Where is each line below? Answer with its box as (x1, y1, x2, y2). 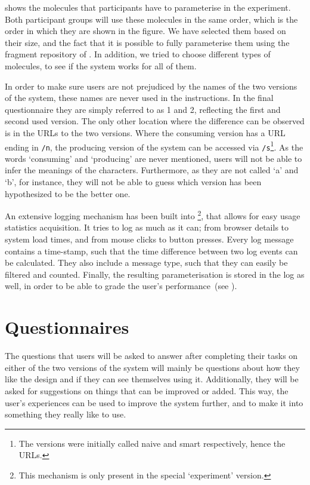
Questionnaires (5, 315, 129, 339)
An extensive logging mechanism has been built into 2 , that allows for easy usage (5, 208, 300, 222)
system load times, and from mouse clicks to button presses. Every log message (5, 233, 294, 245)
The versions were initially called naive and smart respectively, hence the (18, 437, 286, 449)
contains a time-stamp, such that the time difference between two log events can (5, 244, 298, 257)
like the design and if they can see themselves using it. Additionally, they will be (5, 373, 299, 385)
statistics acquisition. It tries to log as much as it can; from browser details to (5, 221, 289, 234)
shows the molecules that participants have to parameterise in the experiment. (5, 1, 291, 13)
